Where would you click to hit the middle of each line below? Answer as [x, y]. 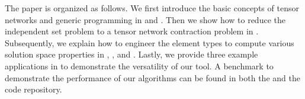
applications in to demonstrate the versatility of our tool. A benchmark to [139, 66]
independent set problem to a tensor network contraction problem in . [132, 31]
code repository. [33, 89]
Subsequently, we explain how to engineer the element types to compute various [150, 42]
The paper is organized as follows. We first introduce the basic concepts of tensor [152, 8]
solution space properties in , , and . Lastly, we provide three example [131, 54]
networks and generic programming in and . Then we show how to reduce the [145, 19]
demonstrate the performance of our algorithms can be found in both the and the [152, 77]
